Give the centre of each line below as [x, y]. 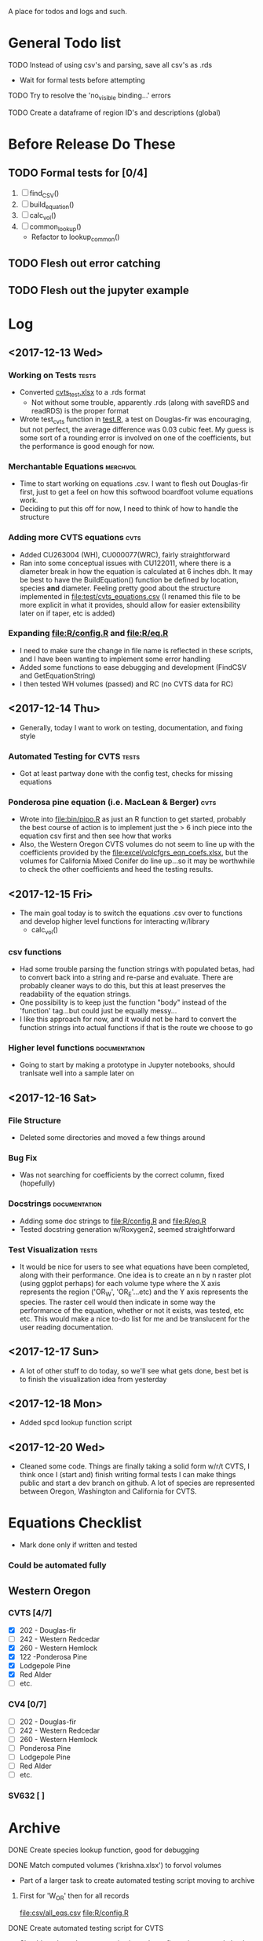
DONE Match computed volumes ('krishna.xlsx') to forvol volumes [115, 1865]
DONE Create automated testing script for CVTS [86, 1928]
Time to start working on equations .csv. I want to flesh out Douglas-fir [134, 483]
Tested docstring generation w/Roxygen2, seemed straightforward [127, 1229]
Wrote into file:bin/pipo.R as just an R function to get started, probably [133, 819]
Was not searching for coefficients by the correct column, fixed [122, 1175]
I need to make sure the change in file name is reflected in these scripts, [136, 650]
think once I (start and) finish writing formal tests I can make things [128, 1475]
